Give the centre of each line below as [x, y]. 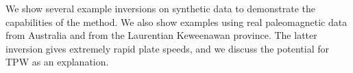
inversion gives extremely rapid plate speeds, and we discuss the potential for [168, 48]
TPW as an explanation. [57, 62]
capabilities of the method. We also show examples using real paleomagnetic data [176, 21]
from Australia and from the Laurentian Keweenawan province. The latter [161, 35]
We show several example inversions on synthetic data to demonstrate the [161, 8]
